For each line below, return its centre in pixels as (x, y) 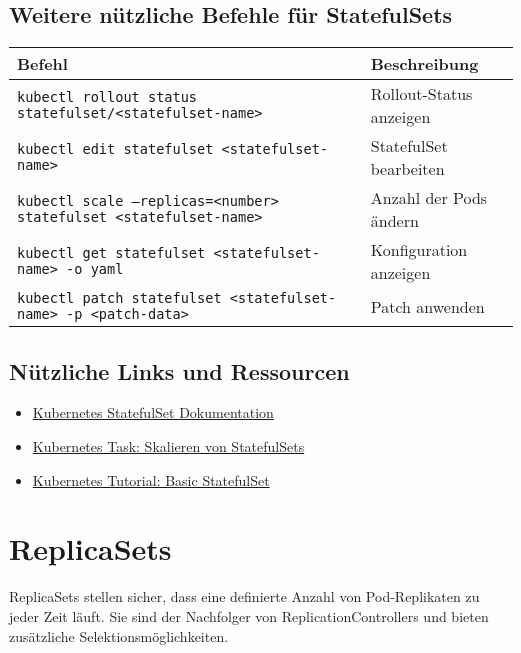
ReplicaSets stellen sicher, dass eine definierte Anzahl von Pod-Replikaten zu (244, 596)
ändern (394, 221)
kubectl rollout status (107, 97)
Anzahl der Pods (429, 198)
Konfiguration (419, 250)
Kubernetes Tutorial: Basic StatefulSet (151, 479)
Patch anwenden (427, 306)
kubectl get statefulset (111, 253)
